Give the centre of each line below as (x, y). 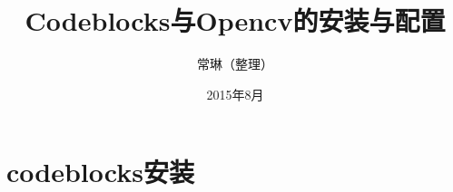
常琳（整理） (235, 64)
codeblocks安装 (100, 172)
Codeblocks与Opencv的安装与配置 (235, 20)
